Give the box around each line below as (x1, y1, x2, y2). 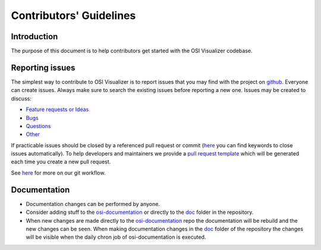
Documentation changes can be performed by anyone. (26, 200, 160, 207)
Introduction (11, 31, 58, 42)
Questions (26, 122, 51, 129)
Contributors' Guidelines (11, 9, 136, 22)
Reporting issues (11, 62, 75, 72)
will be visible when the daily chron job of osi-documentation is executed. (26, 233, 206, 240)
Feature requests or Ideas (26, 106, 89, 113)
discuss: (11, 95, 32, 102)
